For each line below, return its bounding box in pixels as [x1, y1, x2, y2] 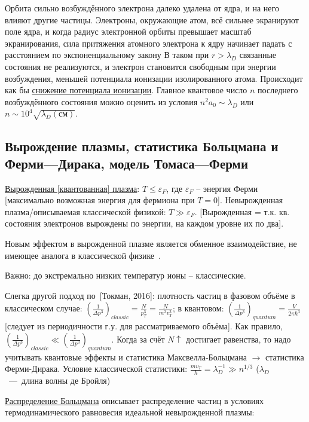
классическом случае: [5, 302, 82, 314]
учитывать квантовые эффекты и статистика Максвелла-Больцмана [5, 350, 247, 363]
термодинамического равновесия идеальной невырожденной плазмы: [5, 406, 255, 418]
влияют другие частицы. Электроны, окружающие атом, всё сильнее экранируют [5, 13, 299, 26]
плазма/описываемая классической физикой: [5, 205, 166, 218]
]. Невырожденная [218, 194, 283, 206]
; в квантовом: [172, 302, 224, 314]
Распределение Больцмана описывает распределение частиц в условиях [5, 394, 264, 406]
